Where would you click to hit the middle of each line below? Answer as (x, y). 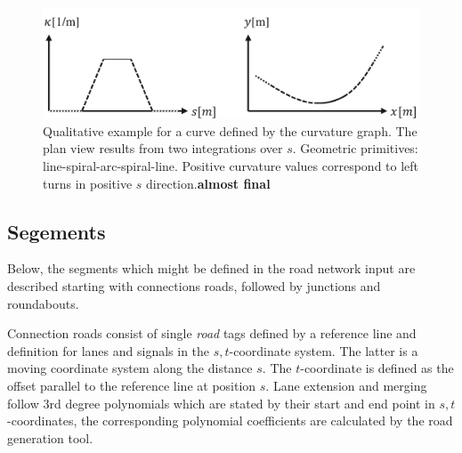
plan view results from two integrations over (163, 148)
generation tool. (50, 437)
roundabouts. (43, 303)
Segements (57, 231)
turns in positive (88, 183)
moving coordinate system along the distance (130, 368)
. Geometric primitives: (355, 148)
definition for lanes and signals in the (109, 350)
